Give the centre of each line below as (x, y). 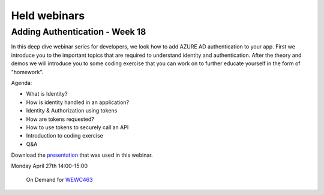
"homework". (27, 72)
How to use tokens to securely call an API (77, 127)
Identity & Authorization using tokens (72, 111)
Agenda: (22, 83)
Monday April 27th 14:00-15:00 (49, 166)
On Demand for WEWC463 (59, 179)
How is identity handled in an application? (77, 102)
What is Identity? (47, 94)
